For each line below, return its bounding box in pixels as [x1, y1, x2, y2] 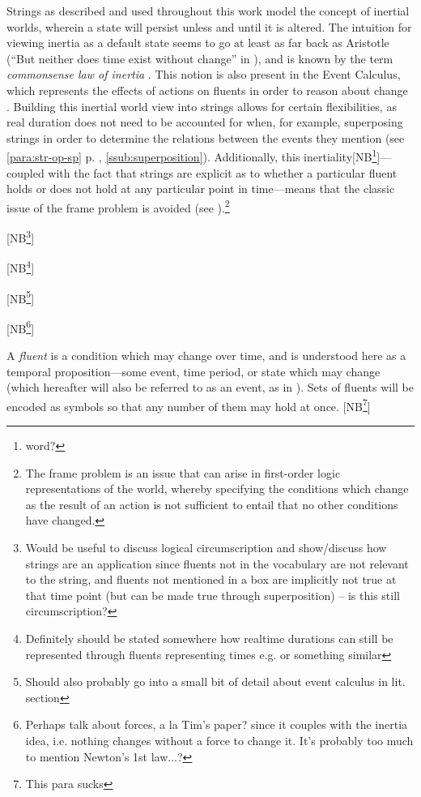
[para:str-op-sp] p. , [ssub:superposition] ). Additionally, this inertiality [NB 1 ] [6, 146, 381, 165]
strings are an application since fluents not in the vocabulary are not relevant [25, 555, 409, 572]
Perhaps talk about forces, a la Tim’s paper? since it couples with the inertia [25, 716, 408, 733]
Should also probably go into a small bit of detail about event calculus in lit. [25, 673, 406, 690]
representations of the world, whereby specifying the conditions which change [25, 480, 409, 497]
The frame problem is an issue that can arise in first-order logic [25, 464, 341, 481]
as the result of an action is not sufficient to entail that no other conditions [25, 495, 398, 512]
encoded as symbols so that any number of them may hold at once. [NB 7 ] [6, 395, 371, 414]
